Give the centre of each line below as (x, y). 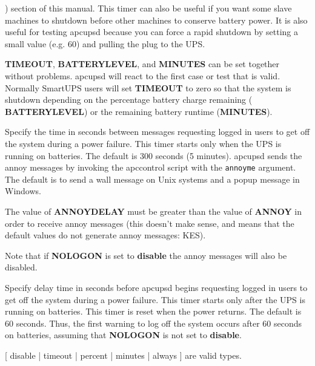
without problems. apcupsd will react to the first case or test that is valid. (143, 75)
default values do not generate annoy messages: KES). (105, 235)
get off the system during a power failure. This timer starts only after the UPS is (155, 299)
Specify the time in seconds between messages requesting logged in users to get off (157, 132)
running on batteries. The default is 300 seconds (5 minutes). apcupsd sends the (154, 155)
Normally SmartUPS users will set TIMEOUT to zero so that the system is (148, 87)
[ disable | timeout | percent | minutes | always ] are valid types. (123, 355)
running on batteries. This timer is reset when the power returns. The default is (153, 311)
